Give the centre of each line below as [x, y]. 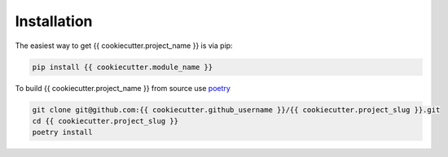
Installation [54, 21]
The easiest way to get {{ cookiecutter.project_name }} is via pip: [124, 46]
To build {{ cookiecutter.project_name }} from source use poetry [123, 88]
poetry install [62, 133]
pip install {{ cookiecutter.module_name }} [123, 67]
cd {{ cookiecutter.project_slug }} [105, 121]
